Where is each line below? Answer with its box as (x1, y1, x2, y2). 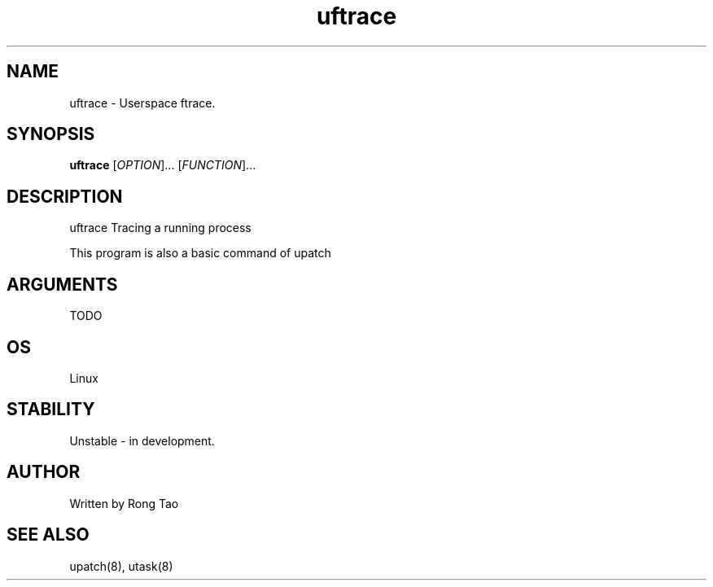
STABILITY (7, 399, 95, 420)
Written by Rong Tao (69, 496, 179, 510)
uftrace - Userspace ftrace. (69, 95, 216, 110)
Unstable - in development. (69, 433, 215, 448)
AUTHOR (7, 462, 81, 483)
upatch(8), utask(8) (69, 559, 173, 573)
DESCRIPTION (7, 186, 123, 207)
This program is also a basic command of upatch (69, 246, 331, 261)
